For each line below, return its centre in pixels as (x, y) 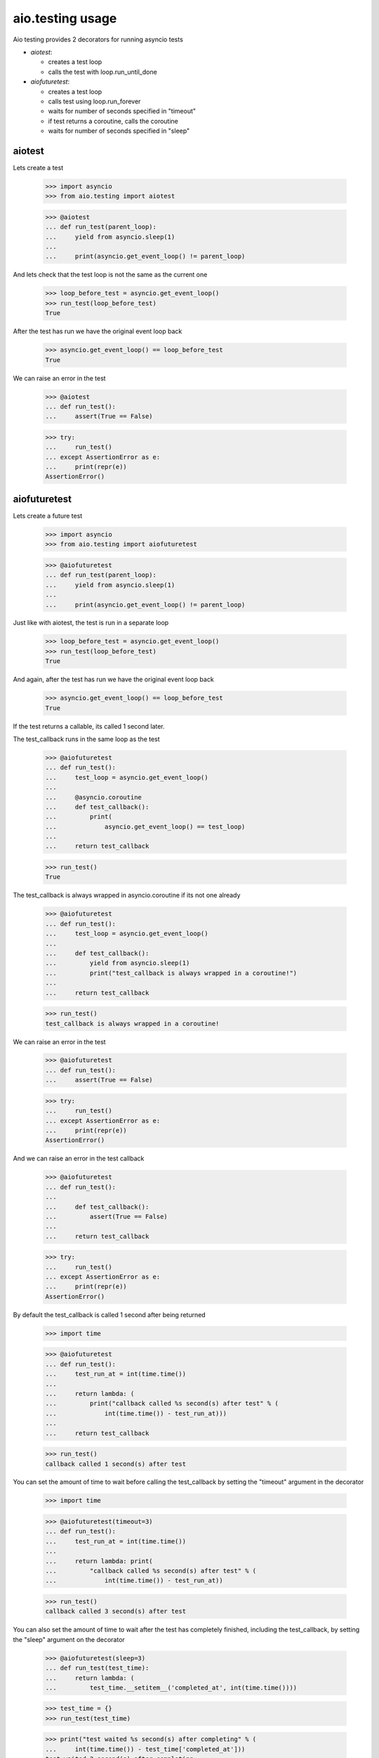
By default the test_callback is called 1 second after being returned (109, 1314)
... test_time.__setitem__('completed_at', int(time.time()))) (171, 1687)
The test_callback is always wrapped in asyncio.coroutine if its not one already (127, 895)
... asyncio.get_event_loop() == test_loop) (145, 827)
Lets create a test (38, 167)
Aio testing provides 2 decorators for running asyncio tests (98, 39)
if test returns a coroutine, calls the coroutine (113, 121)
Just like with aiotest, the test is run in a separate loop (91, 623)
